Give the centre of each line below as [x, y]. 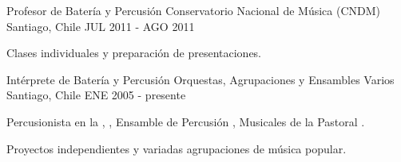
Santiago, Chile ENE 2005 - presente [96, 95]
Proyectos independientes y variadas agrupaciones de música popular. [177, 148]
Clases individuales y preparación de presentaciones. [134, 53]
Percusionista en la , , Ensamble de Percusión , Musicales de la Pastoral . [186, 121]
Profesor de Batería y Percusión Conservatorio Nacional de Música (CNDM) [193, 10]
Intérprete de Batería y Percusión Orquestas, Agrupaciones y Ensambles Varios [200, 79]
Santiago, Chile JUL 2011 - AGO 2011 [101, 26]
